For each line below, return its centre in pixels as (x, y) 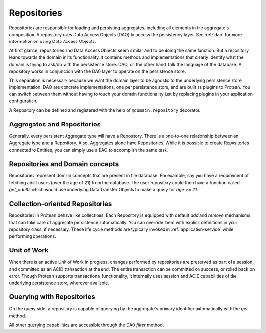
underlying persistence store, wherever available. (59, 283)
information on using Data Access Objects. (52, 42)
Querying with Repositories (52, 297)
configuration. (23, 101)
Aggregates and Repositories (55, 124)
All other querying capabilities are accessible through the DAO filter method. (86, 325)
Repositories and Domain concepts (64, 164)
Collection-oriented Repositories (61, 204)
